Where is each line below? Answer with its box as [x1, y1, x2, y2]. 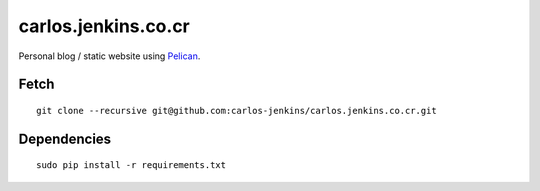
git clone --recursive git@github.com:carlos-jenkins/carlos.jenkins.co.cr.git [36, 105, 437, 116]
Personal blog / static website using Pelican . [18, 50, 201, 62]
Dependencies [18, 130, 112, 147]
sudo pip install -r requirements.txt [36, 160, 227, 171]
